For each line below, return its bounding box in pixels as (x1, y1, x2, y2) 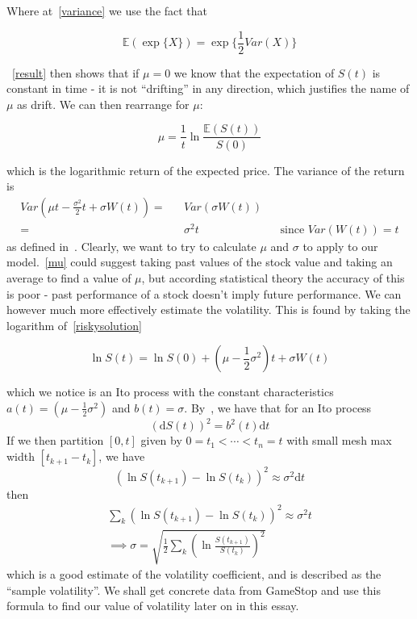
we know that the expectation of (173, 64, 335, 81)
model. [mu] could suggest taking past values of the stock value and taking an (6, 253, 393, 270)
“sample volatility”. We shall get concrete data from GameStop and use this (6, 581, 382, 598)
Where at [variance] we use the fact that (6, 2, 208, 19)
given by (140, 432, 182, 449)
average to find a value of (6, 270, 131, 286)
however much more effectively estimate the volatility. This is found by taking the (6, 301, 411, 318)
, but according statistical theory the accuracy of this (141, 270, 405, 286)
